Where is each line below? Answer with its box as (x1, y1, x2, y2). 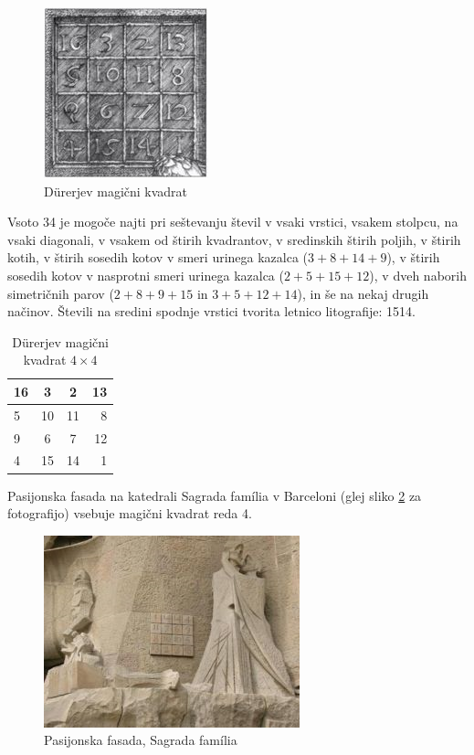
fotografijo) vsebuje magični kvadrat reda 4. (7, 504, 252, 523)
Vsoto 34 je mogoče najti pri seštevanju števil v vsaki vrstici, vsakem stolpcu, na (7, 212, 458, 231)
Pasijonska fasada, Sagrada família (44, 730, 237, 750)
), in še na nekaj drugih (297, 283, 429, 303)
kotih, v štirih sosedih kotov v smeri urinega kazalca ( (7, 248, 309, 267)
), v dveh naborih (369, 265, 467, 284)
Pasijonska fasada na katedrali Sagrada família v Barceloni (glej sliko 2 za (7, 485, 422, 505)
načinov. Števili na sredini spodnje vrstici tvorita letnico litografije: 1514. (7, 302, 416, 321)
